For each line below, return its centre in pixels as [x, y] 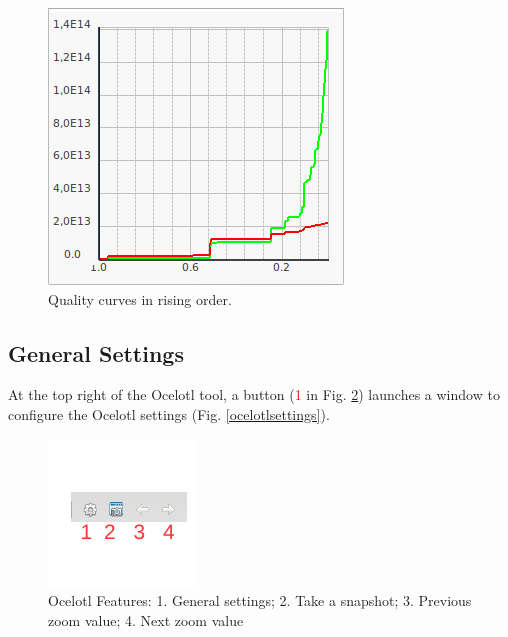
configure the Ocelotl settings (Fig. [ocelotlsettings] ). [169, 413]
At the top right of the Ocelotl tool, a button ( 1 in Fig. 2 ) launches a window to [254, 394]
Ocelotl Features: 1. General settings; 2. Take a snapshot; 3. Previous [260, 600]
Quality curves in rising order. [140, 298]
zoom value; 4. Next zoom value [146, 619]
